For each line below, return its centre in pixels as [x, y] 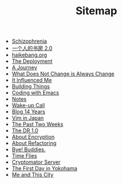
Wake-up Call [28, 106]
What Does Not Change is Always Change [63, 74]
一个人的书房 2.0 [32, 48]
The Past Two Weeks [38, 124]
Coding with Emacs [35, 93]
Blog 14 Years [28, 112]
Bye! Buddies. [29, 150]
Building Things [31, 87]
